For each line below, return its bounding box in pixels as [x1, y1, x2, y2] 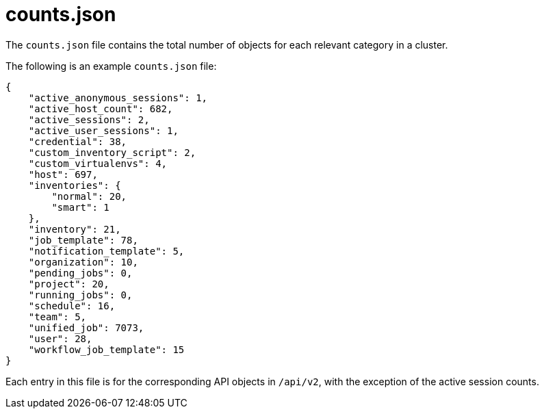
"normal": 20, [51, 190, 127, 202]
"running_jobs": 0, [28, 289, 133, 300]
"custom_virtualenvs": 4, [28, 157, 168, 169]
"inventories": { [28, 179, 121, 191]
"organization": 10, [28, 256, 138, 268]
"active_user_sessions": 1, [28, 125, 179, 136]
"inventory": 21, [28, 223, 121, 235]
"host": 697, [28, 168, 98, 180]
